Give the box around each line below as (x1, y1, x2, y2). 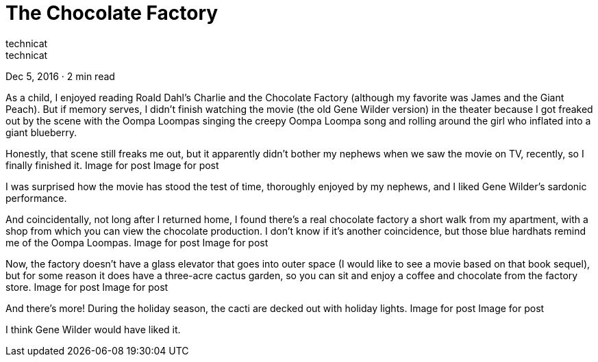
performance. (5, 192, 67, 204)
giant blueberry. (5, 126, 77, 138)
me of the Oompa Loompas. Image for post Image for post (5, 236, 269, 248)
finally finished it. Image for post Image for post (5, 159, 219, 171)
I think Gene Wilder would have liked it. (5, 323, 181, 335)
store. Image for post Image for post (5, 281, 169, 293)
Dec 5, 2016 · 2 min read (5, 70, 115, 82)
